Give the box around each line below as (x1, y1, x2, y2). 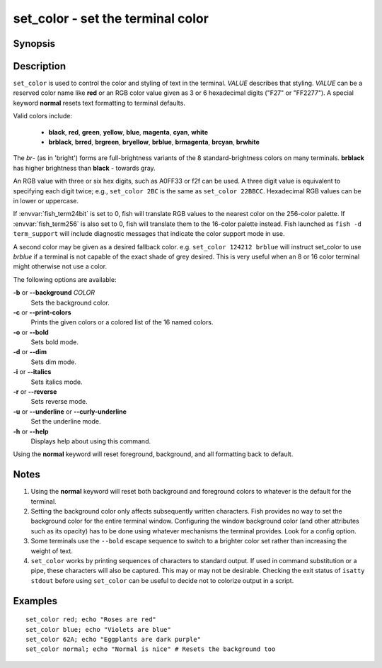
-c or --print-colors (13, 308, 71, 317)
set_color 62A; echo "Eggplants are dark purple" (25, 635, 202, 643)
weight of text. (30, 546, 74, 555)
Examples (13, 595, 58, 607)
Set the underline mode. (30, 417, 101, 426)
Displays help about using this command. (30, 436, 151, 446)
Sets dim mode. (30, 358, 77, 366)
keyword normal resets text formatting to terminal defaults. (13, 98, 185, 107)
